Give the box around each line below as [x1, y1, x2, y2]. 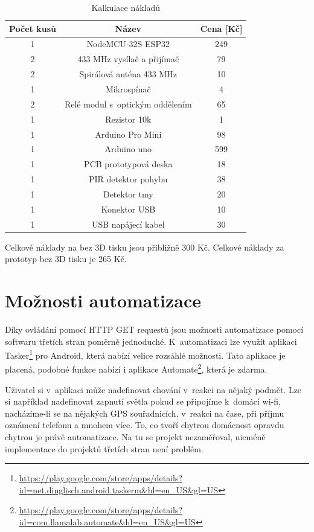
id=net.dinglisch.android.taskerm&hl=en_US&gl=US [19, 483, 219, 496]
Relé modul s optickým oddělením [64, 97, 192, 110]
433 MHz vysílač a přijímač [77, 53, 179, 65]
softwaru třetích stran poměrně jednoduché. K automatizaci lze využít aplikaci [5, 335, 297, 347]
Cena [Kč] [200, 22, 243, 34]
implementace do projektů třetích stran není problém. [5, 442, 203, 455]
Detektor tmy [103, 187, 153, 200]
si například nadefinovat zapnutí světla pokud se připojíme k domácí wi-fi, [5, 395, 281, 408]
